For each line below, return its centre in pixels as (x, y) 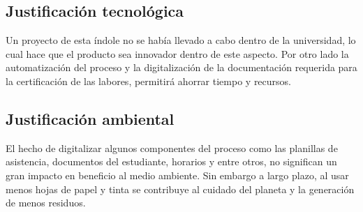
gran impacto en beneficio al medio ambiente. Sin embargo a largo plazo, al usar (177, 175)
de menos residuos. (46, 203)
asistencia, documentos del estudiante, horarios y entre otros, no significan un (171, 161)
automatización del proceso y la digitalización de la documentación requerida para (181, 67)
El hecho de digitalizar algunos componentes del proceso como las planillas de (172, 147)
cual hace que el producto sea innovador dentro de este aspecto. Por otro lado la (177, 53)
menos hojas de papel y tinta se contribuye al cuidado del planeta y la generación (180, 189)
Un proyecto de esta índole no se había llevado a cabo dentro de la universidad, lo (181, 40)
